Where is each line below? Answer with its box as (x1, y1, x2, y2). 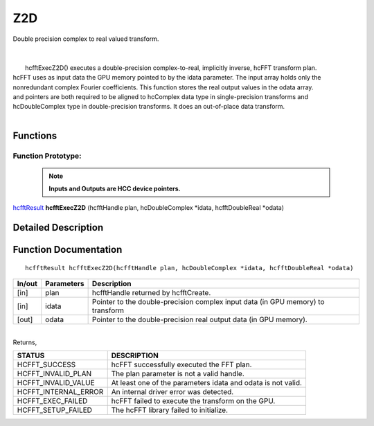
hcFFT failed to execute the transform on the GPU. (111, 396, 276, 406)
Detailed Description (12, 222, 104, 233)
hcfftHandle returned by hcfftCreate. (91, 288, 211, 298)
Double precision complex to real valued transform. (12, 35, 159, 43)
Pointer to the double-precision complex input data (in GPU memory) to (91, 297, 325, 307)
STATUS (17, 350, 45, 360)
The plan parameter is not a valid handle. (111, 369, 245, 379)
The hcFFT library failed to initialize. (111, 405, 229, 415)
